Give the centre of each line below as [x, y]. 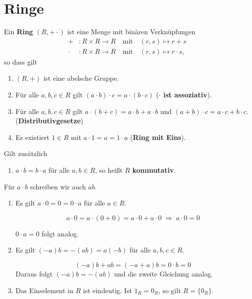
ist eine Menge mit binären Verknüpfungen [131, 32]
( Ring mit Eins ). [158, 137]
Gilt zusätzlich [26, 153]
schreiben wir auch [58, 186]
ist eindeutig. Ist [107, 290]
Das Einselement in [44, 290]
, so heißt [109, 170]
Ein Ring [19, 32]
